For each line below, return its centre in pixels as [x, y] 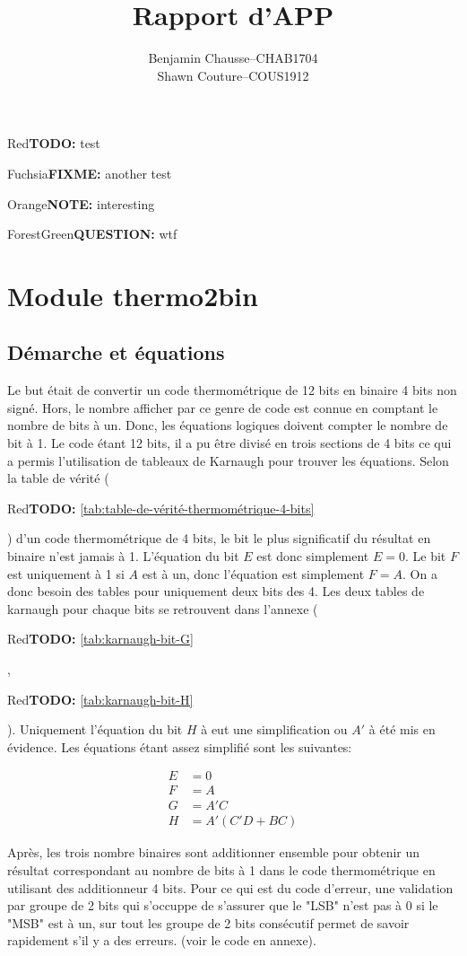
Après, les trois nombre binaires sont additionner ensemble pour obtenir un [214, 852]
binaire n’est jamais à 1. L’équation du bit [123, 556]
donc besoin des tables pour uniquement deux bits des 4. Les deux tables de [216, 591]
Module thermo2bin [133, 295]
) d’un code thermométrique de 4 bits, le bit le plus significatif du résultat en [219, 538]
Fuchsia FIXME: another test [90, 173]
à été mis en [402, 729]
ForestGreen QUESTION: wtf [92, 234]
